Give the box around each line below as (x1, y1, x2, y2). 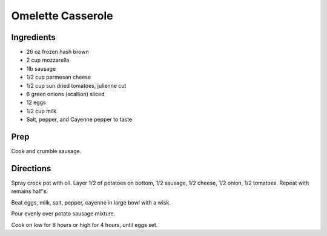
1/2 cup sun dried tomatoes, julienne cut (26, 82, 127, 89)
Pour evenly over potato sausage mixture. (11, 210, 116, 217)
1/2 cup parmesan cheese (26, 73, 91, 81)
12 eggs (26, 99, 46, 106)
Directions (11, 163, 51, 174)
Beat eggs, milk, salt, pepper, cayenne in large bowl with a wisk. (11, 198, 171, 206)
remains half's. (11, 188, 48, 195)
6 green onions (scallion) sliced (26, 91, 105, 98)
